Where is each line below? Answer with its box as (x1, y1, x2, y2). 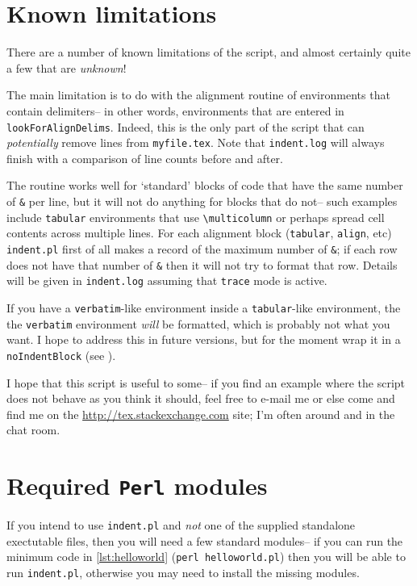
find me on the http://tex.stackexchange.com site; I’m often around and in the (6, 405, 395, 422)
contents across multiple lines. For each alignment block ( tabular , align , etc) (6, 224, 392, 241)
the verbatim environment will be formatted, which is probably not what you (6, 315, 390, 332)
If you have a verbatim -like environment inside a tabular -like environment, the (6, 299, 401, 316)
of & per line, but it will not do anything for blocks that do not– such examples (6, 193, 398, 209)
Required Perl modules (6, 469, 268, 502)
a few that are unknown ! (6, 59, 127, 76)
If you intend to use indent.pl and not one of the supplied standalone (6, 517, 356, 534)
